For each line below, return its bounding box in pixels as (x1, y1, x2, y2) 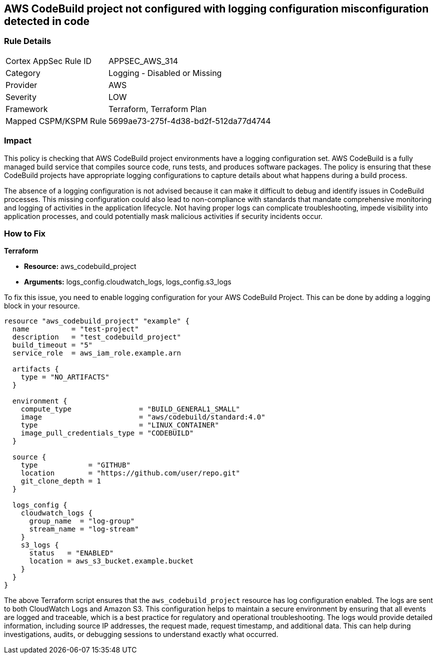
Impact (4, 135, 32, 146)
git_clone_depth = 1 (20, 477, 101, 485)
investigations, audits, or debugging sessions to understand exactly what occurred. (4, 630, 278, 639)
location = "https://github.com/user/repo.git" (20, 469, 240, 477)
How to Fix (4, 228, 46, 238)
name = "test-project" (12, 325, 139, 333)
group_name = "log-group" (29, 517, 135, 525)
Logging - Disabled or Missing (108, 67, 222, 78)
